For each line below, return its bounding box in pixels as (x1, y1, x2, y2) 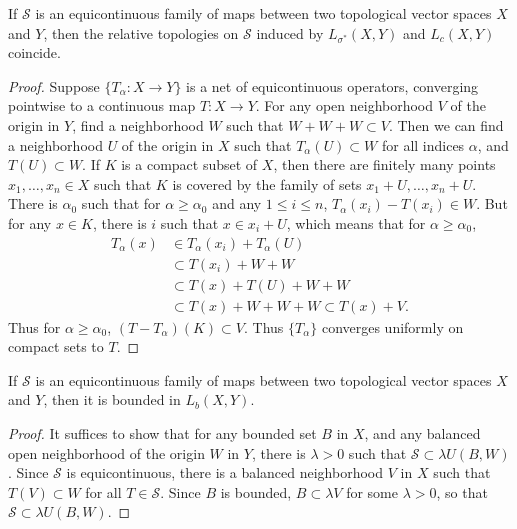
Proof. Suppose (8, 75, 100, 96)
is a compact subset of (121, 154, 258, 175)
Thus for (8, 316, 61, 337)
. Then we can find (388, 114, 504, 135)
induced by (256, 22, 324, 43)
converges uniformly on (321, 316, 464, 337)
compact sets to (8, 336, 104, 357)
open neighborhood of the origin (8, 442, 205, 463)
